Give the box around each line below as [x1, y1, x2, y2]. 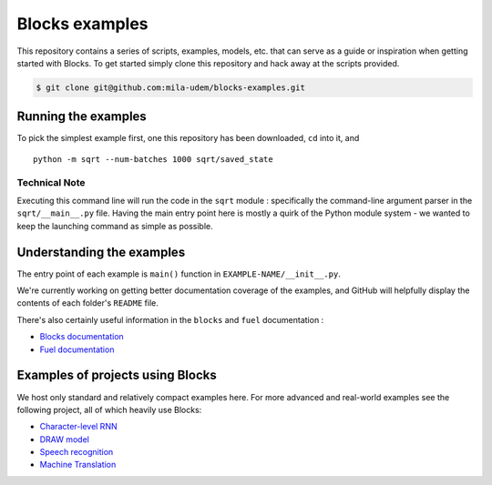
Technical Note [16, 176, 86, 188]
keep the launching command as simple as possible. [16, 220, 213, 231]
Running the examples [16, 109, 148, 125]
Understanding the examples [16, 244, 186, 259]
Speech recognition [39, 447, 114, 458]
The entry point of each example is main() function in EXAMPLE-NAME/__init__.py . [16, 268, 341, 279]
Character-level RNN [39, 421, 118, 432]
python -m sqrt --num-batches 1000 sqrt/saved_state [33, 154, 273, 164]
